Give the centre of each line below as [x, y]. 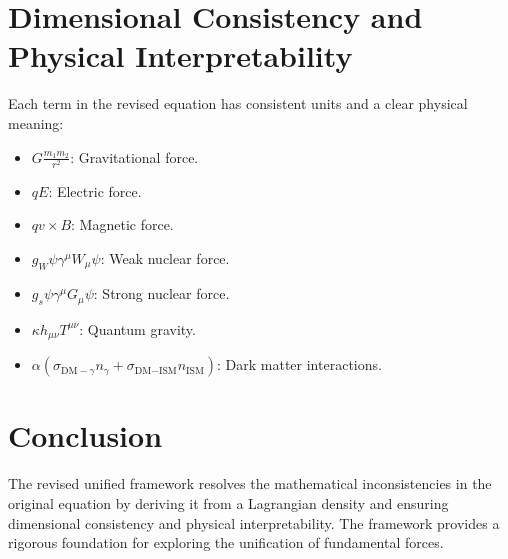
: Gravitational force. [134, 156]
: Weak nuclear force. [165, 257]
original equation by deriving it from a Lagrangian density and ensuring [228, 502]
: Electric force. [95, 190]
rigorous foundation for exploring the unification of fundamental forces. [226, 542]
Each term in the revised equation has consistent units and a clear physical [238, 103]
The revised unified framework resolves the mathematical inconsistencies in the [250, 483]
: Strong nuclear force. [161, 293]
